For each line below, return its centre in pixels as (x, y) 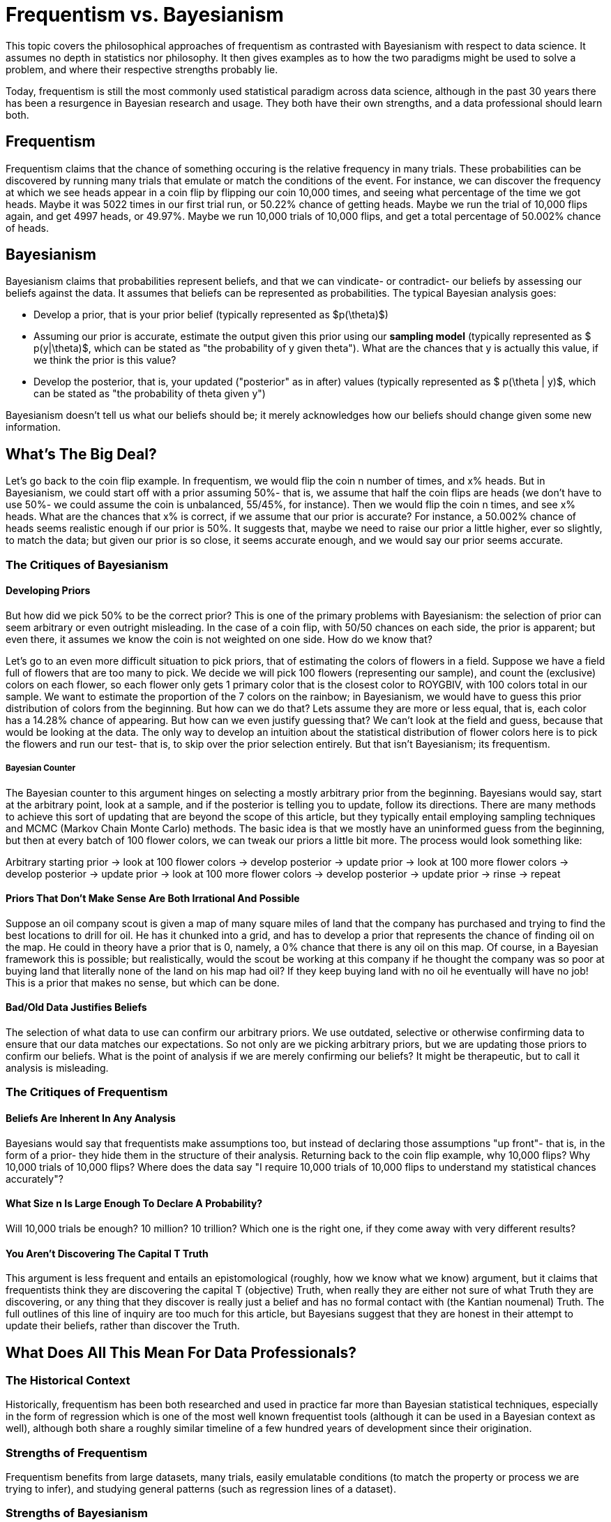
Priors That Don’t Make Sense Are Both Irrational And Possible (153, 899)
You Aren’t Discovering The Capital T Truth (107, 1253)
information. (33, 427)
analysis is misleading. (57, 1068)
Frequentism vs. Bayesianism (145, 15)
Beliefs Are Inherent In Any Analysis (91, 1118)
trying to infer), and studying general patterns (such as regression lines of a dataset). (201, 1489)
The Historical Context (68, 1380)
